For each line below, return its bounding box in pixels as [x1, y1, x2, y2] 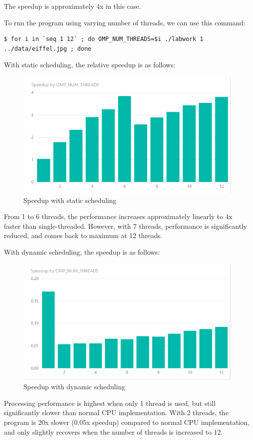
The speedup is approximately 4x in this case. [4, 1, 141, 11]
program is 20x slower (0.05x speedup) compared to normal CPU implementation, [4, 417, 250, 427]
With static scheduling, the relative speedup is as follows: [4, 60, 175, 70]
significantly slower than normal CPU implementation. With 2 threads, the [4, 407, 229, 418]
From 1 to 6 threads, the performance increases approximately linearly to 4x [4, 211, 232, 221]
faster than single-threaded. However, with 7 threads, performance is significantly [4, 220, 247, 231]
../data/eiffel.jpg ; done [4, 45, 91, 52]
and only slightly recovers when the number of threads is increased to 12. [4, 426, 223, 437]
